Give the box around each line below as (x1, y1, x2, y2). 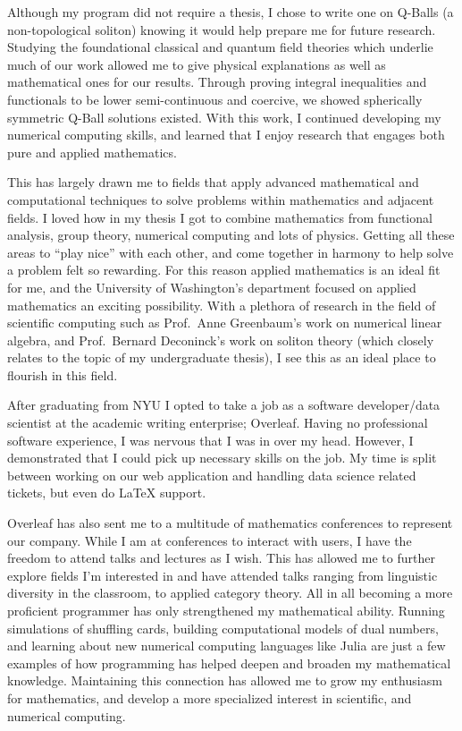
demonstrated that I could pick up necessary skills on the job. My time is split (7, 448, 437, 467)
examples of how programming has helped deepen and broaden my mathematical (7, 653, 451, 672)
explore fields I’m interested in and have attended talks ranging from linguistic (7, 565, 438, 584)
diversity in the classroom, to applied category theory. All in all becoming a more (7, 583, 453, 602)
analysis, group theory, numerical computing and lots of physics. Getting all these (7, 225, 455, 244)
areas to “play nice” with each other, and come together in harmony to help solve (7, 242, 454, 261)
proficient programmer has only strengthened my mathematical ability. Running (7, 601, 445, 619)
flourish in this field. (7, 365, 118, 384)
